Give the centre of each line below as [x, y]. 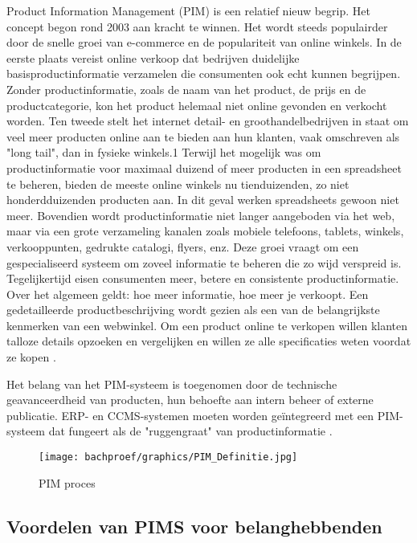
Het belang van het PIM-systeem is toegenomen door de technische [172, 384]
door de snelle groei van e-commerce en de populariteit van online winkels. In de [204, 42]
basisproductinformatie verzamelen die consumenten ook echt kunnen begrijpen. [204, 73]
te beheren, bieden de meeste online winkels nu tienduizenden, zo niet [178, 184]
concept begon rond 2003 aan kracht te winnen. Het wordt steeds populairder [197, 26]
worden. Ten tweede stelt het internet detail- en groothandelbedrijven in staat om [208, 121]
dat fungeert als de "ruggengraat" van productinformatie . [190, 431]
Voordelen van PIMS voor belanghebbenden [194, 526]
